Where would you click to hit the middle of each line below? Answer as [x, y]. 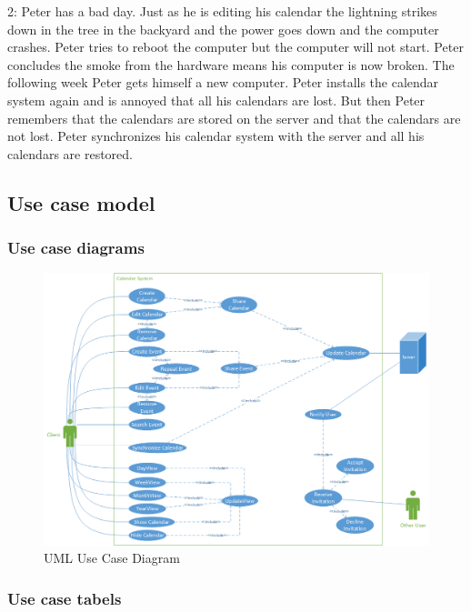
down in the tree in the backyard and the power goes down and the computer [223, 29]
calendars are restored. [70, 153]
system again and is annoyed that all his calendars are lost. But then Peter [216, 100]
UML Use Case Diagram [112, 558]
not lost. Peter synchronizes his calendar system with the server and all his [216, 136]
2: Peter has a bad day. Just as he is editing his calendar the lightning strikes [222, 11]
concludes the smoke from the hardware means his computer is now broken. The [231, 64]
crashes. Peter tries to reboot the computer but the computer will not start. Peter [235, 47]
